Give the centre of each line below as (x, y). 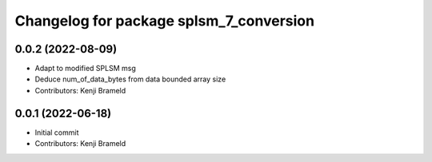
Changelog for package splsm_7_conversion (165, 21)
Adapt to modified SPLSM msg (85, 69)
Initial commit (57, 132)
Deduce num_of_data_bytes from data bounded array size (130, 79)
